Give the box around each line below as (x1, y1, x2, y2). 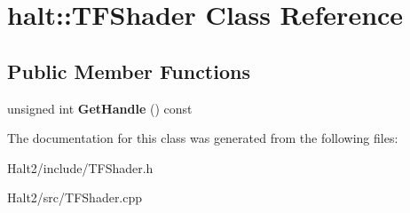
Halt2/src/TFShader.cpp (7, 188, 143, 207)
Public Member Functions (7, 57, 250, 84)
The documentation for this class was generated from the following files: (7, 129, 398, 147)
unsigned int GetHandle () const (7, 99, 193, 117)
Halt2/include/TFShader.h (7, 158, 154, 177)
